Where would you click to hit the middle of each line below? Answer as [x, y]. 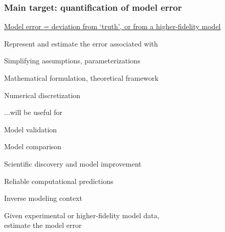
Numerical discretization [42, 95]
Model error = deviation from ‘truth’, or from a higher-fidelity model [112, 26]
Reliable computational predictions [59, 181]
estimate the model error [43, 225]
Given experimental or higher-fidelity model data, [82, 215]
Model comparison [33, 146]
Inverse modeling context [43, 198]
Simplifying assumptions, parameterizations [72, 61]
